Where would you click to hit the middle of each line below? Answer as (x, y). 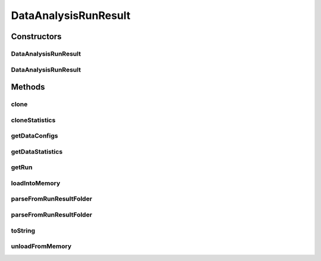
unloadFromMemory (41, 246)
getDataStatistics (37, 151)
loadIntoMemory (36, 183)
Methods (28, 87)
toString (23, 230)
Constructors (36, 36)
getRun (22, 167)
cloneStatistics (33, 120)
